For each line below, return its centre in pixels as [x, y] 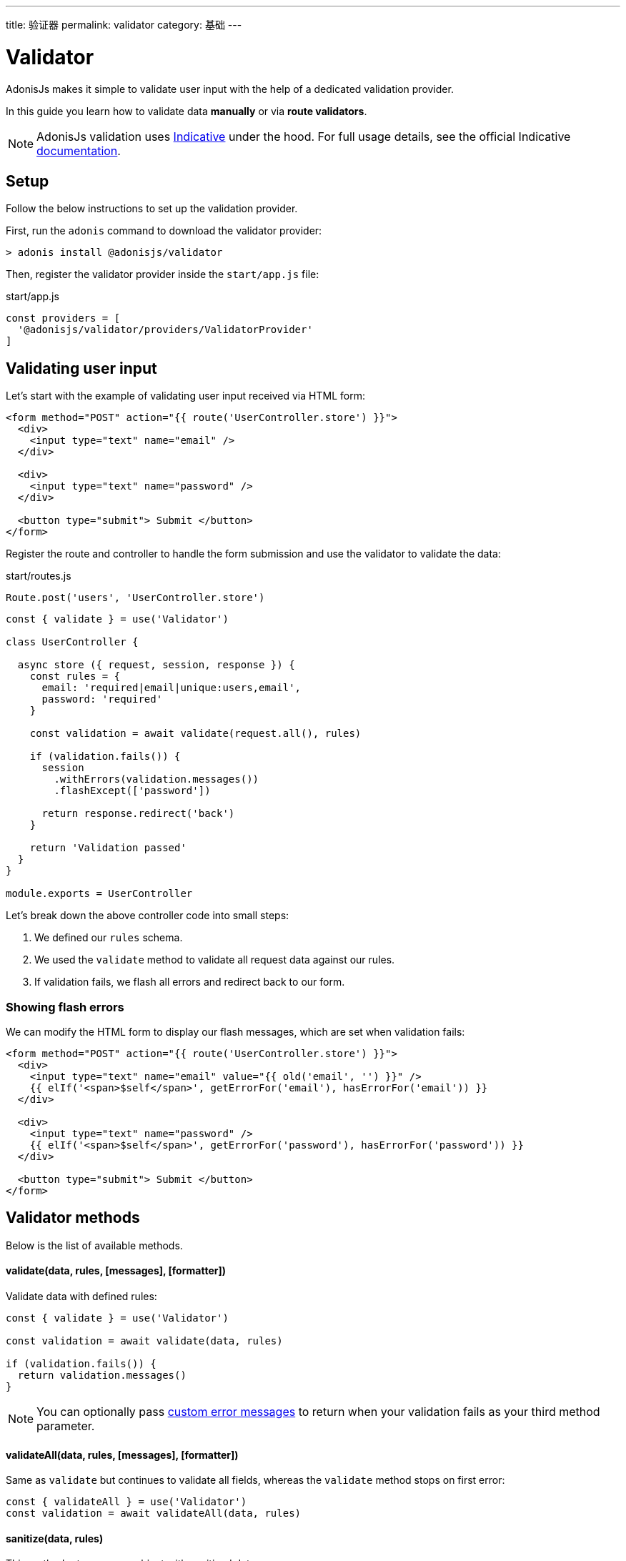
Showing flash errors [65, 1007]
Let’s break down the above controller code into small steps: [148, 916]
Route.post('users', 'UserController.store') [135, 598]
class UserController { [72, 642]
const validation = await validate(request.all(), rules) [195, 734]
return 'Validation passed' [108, 848]
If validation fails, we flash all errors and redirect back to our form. [190, 982]
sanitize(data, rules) [55, 1538]
